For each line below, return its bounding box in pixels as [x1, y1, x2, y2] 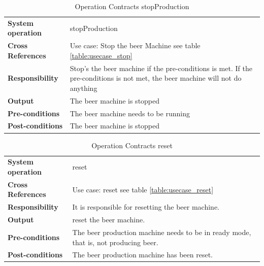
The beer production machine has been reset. [72, 249, 213, 260]
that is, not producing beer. [72, 237, 158, 247]
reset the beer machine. [72, 214, 145, 225]
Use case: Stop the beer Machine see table [70, 40, 201, 51]
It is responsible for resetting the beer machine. [72, 202, 220, 212]
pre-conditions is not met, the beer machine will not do [70, 73, 242, 83]
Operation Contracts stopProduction [75, 1, 189, 11]
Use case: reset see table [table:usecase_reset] [72, 184, 214, 194]
